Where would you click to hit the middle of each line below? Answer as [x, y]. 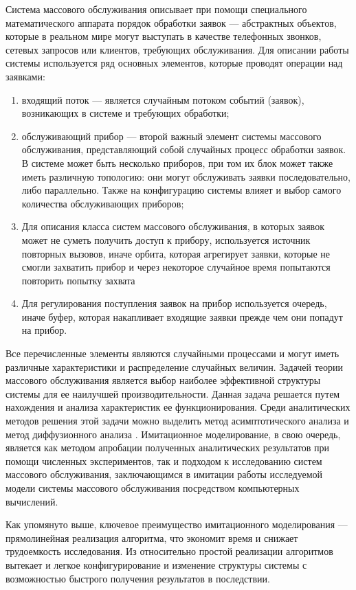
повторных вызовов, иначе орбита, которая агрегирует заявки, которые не [176, 253]
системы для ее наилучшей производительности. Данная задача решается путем [173, 393]
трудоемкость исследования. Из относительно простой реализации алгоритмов [169, 551]
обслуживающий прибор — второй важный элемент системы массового [171, 136]
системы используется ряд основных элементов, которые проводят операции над [174, 63]
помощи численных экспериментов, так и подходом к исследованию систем [164, 461]
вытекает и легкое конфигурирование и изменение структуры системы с [156, 564]
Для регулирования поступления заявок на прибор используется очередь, [174, 303]
